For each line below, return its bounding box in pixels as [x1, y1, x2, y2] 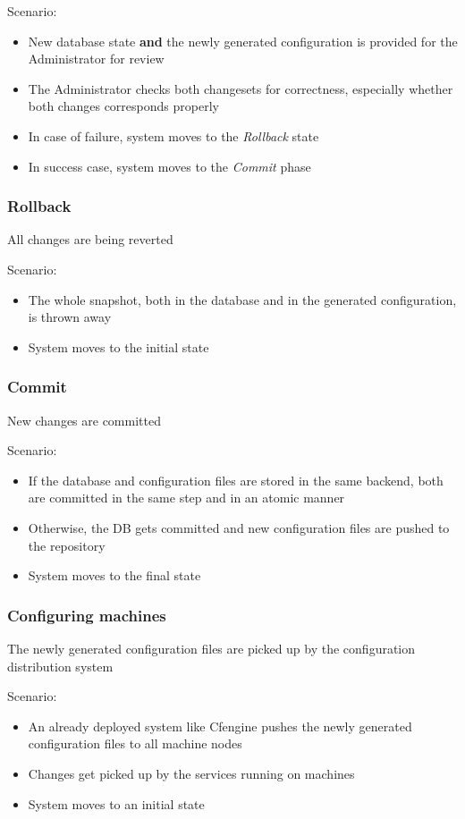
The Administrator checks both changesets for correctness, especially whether [28, 79, 453, 97]
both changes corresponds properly [28, 97, 219, 115]
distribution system [7, 656, 114, 675]
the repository [28, 536, 106, 554]
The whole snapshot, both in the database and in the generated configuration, [28, 290, 457, 308]
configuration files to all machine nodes [28, 734, 242, 753]
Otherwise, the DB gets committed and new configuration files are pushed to [28, 518, 450, 536]
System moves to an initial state [28, 794, 205, 813]
